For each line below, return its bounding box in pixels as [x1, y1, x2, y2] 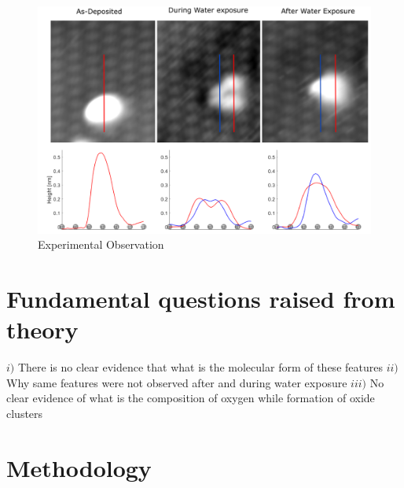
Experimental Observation [38, 236, 164, 253]
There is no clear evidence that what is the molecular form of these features [17, 359, 383, 375]
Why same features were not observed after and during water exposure [6, 374, 347, 390]
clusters [6, 405, 43, 421]
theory [6, 313, 79, 346]
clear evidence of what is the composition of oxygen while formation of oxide [6, 390, 375, 406]
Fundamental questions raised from [6, 282, 395, 314]
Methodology [6, 451, 152, 483]
